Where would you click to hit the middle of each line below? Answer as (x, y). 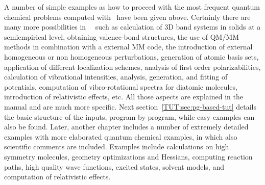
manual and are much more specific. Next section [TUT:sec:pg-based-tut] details (130, 106)
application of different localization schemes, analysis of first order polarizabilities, (132, 67)
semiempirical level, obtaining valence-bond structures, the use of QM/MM (122, 36)
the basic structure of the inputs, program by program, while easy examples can (129, 116)
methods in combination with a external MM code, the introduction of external (128, 47)
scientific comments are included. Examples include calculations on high (117, 147)
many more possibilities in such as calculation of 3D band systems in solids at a (132, 27)
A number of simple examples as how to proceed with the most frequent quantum (132, 7)
